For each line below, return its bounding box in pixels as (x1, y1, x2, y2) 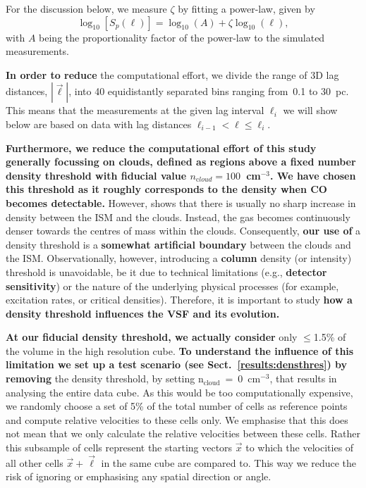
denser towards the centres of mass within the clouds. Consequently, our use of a (6, 223, 361, 238)
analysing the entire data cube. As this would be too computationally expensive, (6, 384, 353, 399)
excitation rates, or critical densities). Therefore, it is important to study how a (6, 292, 353, 307)
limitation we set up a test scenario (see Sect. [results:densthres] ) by (6, 357, 348, 372)
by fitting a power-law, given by (178, 1, 315, 15)
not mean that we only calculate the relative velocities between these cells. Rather (6, 426, 360, 441)
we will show (283, 103, 338, 118)
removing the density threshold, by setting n (6, 371, 204, 386)
